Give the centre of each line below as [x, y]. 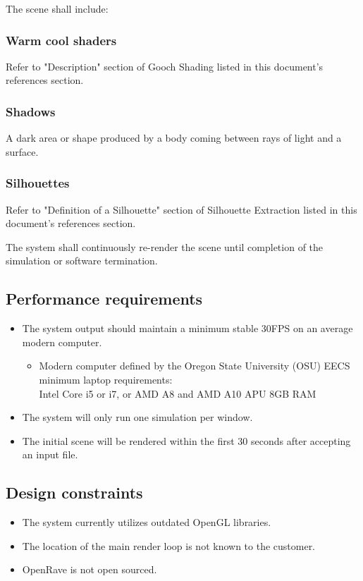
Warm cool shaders [61, 40]
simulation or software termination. [82, 261]
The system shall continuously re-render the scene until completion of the [165, 246]
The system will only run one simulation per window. [137, 417]
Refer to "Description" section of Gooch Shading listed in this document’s [165, 66]
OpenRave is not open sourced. [90, 569]
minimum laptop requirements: [106, 379]
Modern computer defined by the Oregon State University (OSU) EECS [195, 366]
